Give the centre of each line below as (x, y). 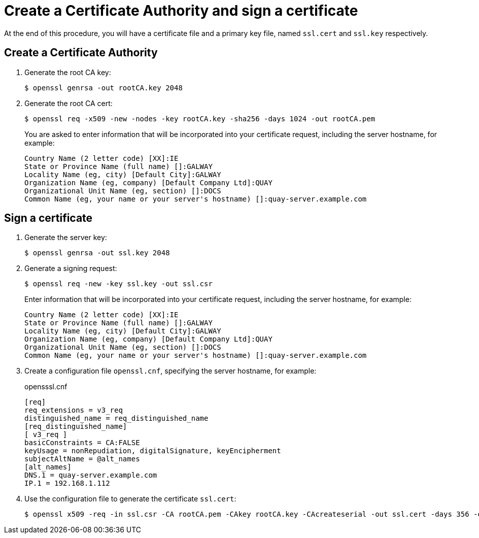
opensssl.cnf (46, 387)
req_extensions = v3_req (74, 410)
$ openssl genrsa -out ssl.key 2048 (97, 253)
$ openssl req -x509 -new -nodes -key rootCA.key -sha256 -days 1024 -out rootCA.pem (200, 119)
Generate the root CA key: (68, 72)
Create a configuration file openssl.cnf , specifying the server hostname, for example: (170, 371)
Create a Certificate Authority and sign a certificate (181, 11)
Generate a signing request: (71, 268)
